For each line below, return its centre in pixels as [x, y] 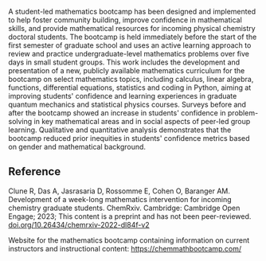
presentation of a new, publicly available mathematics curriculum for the [127, 70]
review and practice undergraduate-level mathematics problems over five [129, 54]
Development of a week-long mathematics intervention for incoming [120, 199]
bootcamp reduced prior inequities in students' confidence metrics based [129, 138]
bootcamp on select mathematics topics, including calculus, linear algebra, [131, 79]
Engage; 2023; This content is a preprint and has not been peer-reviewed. [130, 216]
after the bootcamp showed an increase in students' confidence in [117, 113]
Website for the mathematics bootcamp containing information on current [129, 240]
